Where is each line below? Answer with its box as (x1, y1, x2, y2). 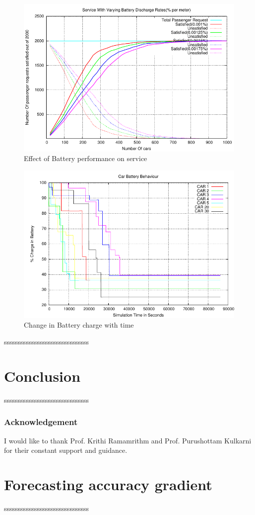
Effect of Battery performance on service (24, 153, 147, 164)
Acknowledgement (4, 416, 78, 428)
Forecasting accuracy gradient (4, 474, 212, 494)
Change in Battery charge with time (24, 320, 134, 330)
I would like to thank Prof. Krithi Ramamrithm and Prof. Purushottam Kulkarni (4, 435, 252, 445)
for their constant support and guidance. (4, 445, 127, 455)
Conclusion (4, 365, 81, 386)
